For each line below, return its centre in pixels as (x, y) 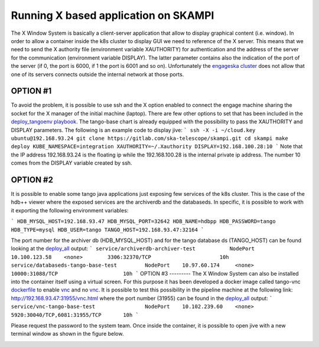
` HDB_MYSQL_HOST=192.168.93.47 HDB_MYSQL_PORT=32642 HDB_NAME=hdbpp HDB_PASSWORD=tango (143, 222)
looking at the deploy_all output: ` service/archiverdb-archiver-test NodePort (133, 248)
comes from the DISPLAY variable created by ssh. (71, 163)
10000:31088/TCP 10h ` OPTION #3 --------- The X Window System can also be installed (155, 273)
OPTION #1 (31, 91)
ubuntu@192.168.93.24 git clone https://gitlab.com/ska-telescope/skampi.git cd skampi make (150, 138)
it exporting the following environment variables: (70, 210)
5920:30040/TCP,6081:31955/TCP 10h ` (75, 315)
